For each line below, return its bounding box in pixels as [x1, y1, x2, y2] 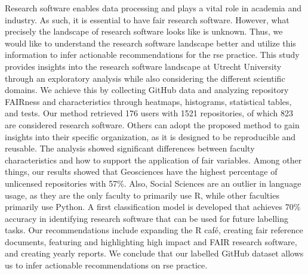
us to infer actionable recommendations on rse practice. [5, 259, 208, 271]
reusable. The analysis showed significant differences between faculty [5, 142, 255, 155]
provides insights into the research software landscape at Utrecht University [5, 60, 282, 72]
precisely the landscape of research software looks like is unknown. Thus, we [5, 25, 283, 38]
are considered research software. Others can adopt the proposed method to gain [5, 118, 300, 131]
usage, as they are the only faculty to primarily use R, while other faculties [5, 189, 279, 201]
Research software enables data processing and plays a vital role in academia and [5, 2, 301, 14]
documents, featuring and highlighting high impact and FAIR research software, [5, 235, 297, 248]
